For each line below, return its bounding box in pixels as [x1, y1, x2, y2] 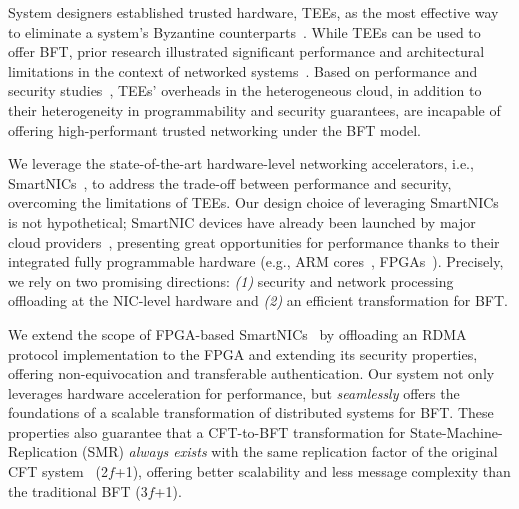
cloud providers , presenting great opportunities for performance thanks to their [8, 231, 500, 252]
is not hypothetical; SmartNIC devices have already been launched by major [8, 211, 476, 232]
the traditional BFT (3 [8, 480, 148, 501]
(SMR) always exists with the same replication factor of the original [82, 441, 498, 462]
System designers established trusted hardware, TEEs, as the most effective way [8, 2, 499, 22]
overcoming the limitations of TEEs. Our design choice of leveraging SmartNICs [8, 192, 499, 213]
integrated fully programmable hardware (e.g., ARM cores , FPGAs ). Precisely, [8, 251, 504, 272]
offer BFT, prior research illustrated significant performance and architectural [8, 41, 485, 62]
